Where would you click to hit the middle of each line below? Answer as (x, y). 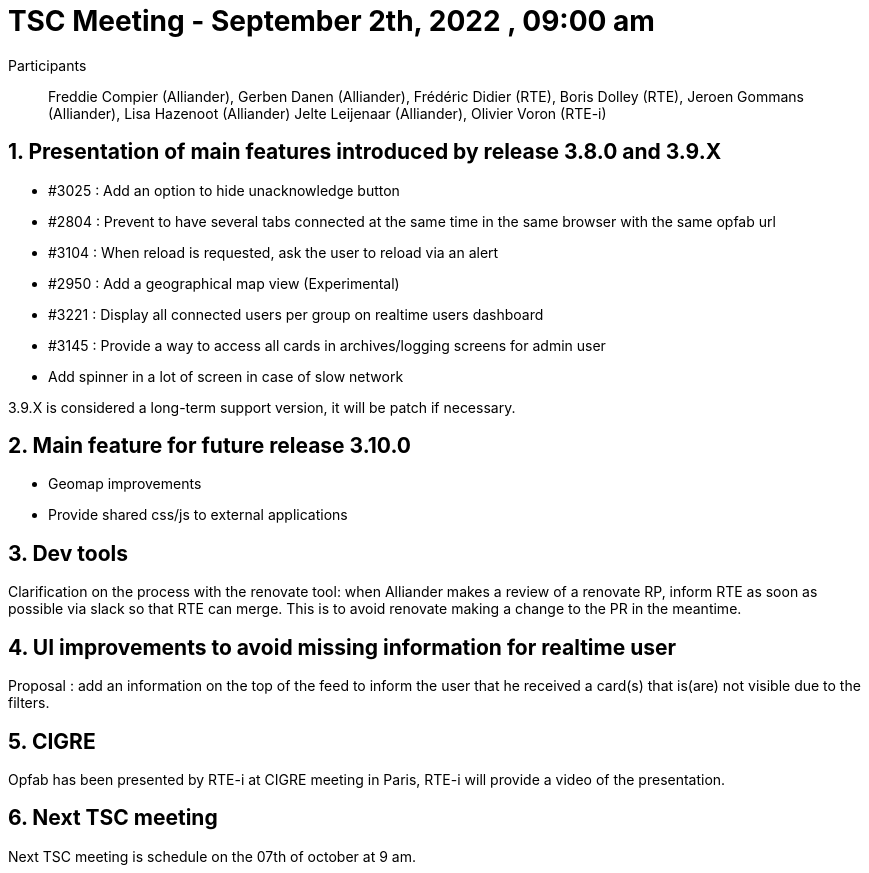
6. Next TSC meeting (113, 818)
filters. (29, 703)
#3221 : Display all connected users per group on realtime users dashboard (296, 314)
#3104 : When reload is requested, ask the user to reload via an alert (273, 252)
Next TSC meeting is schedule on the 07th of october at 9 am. (212, 856)
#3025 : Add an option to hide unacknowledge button (224, 190)
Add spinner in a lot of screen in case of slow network (226, 376)
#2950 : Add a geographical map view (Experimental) (224, 283)
